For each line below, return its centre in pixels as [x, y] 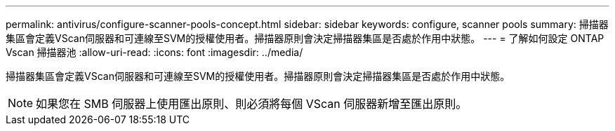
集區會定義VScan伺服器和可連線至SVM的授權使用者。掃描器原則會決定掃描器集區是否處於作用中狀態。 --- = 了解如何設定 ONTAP [305, 38]
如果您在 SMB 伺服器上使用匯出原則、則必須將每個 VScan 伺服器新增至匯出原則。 [252, 104]
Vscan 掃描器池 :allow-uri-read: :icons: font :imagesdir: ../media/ [154, 52]
